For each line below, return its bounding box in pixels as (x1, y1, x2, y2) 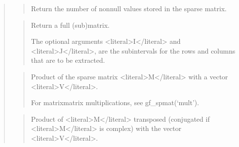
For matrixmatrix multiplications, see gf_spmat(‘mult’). (31, 97, 199, 108)
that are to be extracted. (31, 55, 105, 65)
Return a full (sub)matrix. (31, 19, 110, 30)
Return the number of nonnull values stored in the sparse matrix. (31, 3, 227, 13)
